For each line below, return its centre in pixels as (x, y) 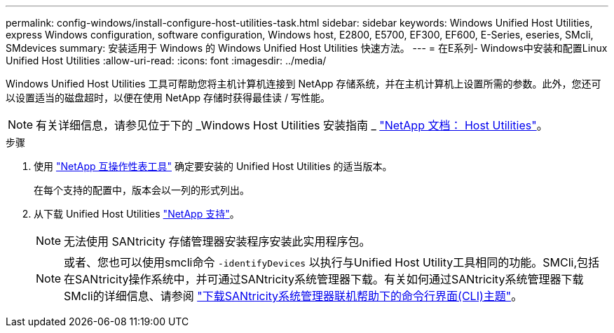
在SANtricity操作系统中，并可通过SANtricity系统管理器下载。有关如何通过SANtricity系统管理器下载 (324, 279)
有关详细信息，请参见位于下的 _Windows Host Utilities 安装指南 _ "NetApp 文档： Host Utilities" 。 (292, 125)
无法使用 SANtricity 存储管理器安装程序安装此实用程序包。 (217, 241)
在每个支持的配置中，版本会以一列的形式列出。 (142, 190)
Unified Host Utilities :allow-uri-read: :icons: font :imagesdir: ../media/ (166, 61)
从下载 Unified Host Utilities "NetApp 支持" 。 (137, 214)
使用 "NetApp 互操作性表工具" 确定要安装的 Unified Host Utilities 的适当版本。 (213, 166)
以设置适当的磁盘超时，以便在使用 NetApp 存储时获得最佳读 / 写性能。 (168, 98)
